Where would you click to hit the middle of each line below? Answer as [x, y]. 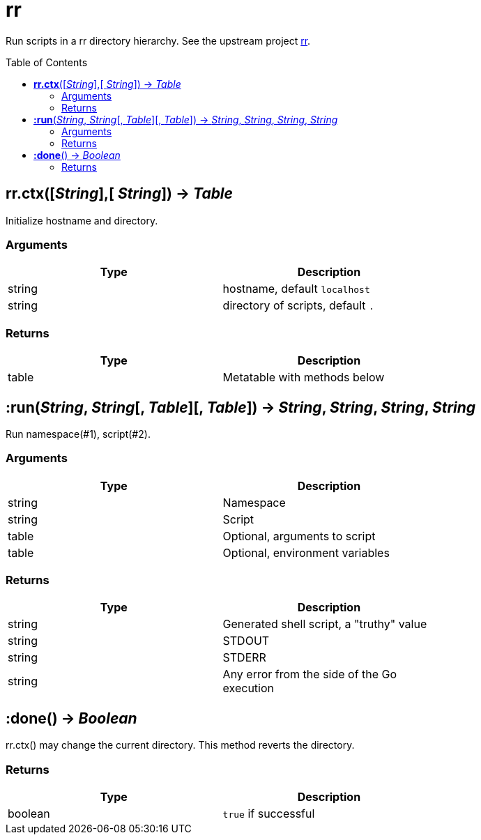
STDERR [244, 658]
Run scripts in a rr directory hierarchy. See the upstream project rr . [158, 40]
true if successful [269, 814]
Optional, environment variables [306, 552]
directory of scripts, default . [298, 306]
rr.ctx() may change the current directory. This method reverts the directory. [180, 745]
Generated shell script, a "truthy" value [325, 624]
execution [249, 688]
